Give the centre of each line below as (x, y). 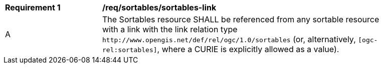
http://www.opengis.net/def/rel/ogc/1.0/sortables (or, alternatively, (229, 39)
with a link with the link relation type (170, 29)
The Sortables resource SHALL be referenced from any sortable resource (241, 19)
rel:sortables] (130, 50)
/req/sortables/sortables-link (159, 7)
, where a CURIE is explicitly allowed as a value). (248, 49)
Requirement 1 (33, 7)
